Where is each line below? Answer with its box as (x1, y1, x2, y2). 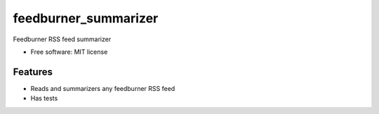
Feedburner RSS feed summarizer (13, 35, 112, 43)
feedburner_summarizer (13, 10, 159, 26)
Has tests (30, 94, 58, 103)
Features (13, 66, 53, 78)
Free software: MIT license (30, 48, 108, 56)
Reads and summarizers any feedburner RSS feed (30, 84, 175, 92)
